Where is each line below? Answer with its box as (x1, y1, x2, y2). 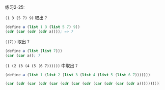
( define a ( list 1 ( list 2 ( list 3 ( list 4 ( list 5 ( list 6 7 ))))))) (5, 72, 151, 77)
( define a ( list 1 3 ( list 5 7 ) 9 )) (5, 25, 80, 30)
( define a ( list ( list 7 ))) (5, 48, 63, 53)
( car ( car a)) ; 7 (5, 53, 41, 58)
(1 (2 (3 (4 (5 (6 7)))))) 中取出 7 (5, 62, 78, 68)
